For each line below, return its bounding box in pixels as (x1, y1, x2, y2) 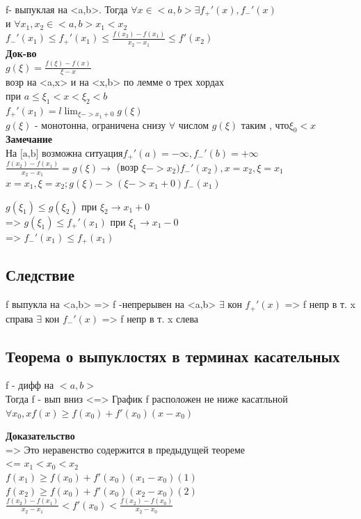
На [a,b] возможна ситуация (6, 148, 123, 159)
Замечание (6, 132, 53, 146)
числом (178, 117, 209, 132)
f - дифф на (6, 378, 54, 392)
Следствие (6, 264, 75, 286)
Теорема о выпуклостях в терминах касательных (6, 345, 340, 366)
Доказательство (6, 428, 75, 443)
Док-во (6, 45, 37, 60)
